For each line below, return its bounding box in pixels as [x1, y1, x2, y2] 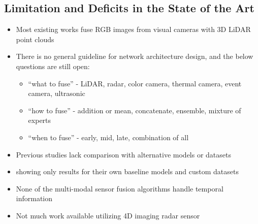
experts [28, 115, 51, 125]
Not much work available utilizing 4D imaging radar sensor [16, 210, 200, 220]
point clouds [16, 34, 54, 44]
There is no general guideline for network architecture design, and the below [16, 51, 253, 61]
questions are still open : [16, 60, 90, 71]
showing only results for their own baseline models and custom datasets [16, 166, 239, 177]
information [16, 193, 53, 204]
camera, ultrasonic [28, 88, 85, 99]
